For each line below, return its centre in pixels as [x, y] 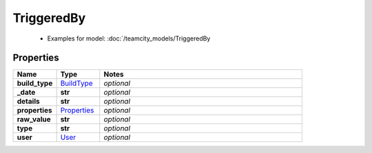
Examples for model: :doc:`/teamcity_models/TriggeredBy [129, 38]
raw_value [34, 119]
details [29, 102]
